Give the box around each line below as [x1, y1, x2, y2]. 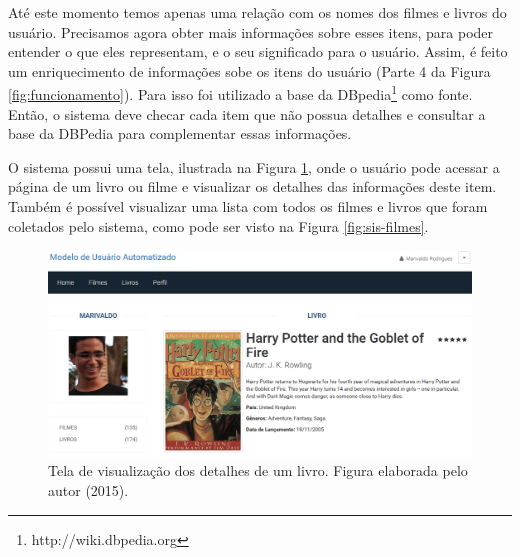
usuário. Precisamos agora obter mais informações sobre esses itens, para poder [8, 21, 494, 42]
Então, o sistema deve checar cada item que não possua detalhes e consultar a [8, 103, 486, 124]
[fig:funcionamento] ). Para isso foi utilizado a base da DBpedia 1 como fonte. [8, 81, 473, 105]
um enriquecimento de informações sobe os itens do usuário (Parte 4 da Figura [8, 60, 491, 81]
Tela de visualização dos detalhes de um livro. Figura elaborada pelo [48, 460, 468, 481]
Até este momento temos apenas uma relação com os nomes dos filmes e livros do [8, 2, 507, 22]
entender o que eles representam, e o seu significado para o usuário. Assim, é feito [8, 41, 508, 62]
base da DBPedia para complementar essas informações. [8, 123, 352, 144]
